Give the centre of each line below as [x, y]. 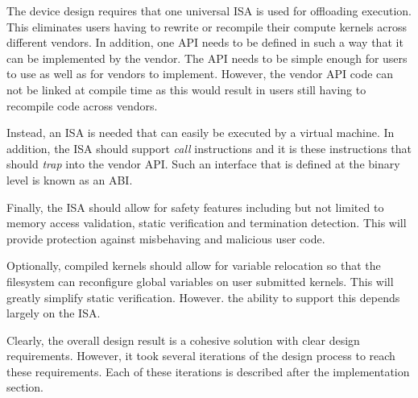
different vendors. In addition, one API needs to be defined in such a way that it [205, 42]
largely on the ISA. [54, 313]
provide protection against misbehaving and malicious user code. [166, 238]
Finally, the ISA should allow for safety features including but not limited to [195, 207]
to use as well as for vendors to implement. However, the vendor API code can [200, 74]
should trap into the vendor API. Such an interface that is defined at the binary [203, 164]
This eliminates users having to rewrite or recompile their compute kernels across [207, 26]
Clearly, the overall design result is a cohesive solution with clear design [183, 340]
